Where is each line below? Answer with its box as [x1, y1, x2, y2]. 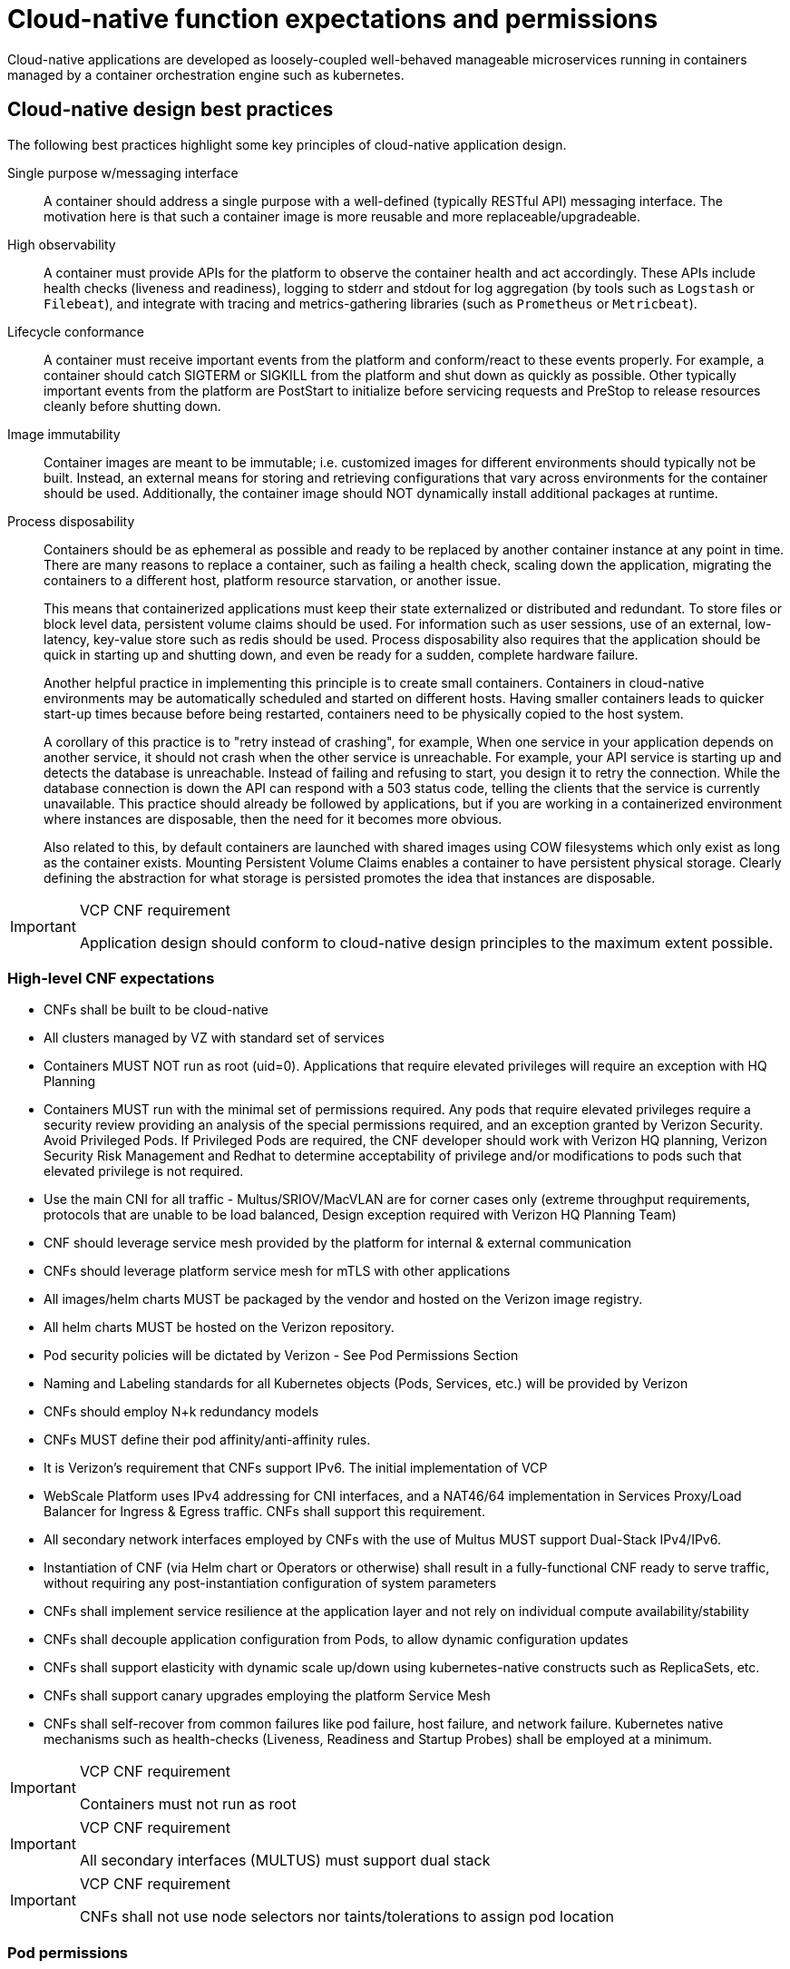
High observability [7, 236, 116, 252]
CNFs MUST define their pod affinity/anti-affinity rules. [44, 1432, 371, 1448]
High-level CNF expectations [7, 968, 215, 987]
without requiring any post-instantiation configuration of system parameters [44, 1575, 497, 1592]
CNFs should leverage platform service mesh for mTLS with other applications [44, 1263, 511, 1279]
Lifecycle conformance [7, 323, 144, 339]
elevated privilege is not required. [44, 1163, 244, 1180]
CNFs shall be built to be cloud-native [44, 1002, 269, 1018]
